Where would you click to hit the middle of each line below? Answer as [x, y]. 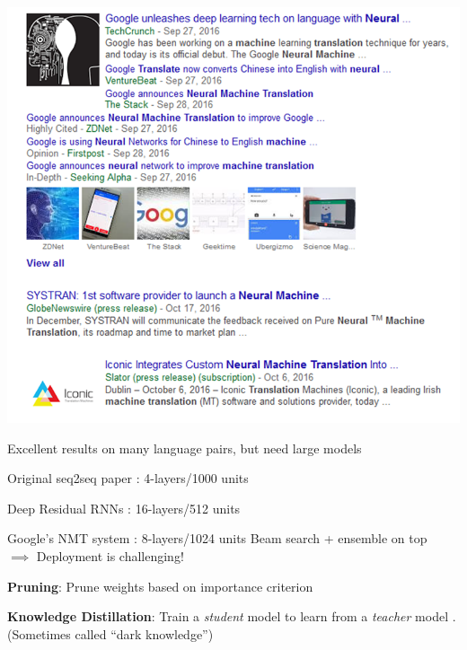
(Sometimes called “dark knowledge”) [110, 633]
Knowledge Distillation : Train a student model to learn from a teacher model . [232, 616]
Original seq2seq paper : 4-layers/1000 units [128, 478]
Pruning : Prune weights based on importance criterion [160, 586]
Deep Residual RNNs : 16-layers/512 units [124, 508]
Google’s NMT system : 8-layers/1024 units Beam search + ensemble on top [217, 538]
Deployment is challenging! [110, 555]
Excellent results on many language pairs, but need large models [185, 448]
